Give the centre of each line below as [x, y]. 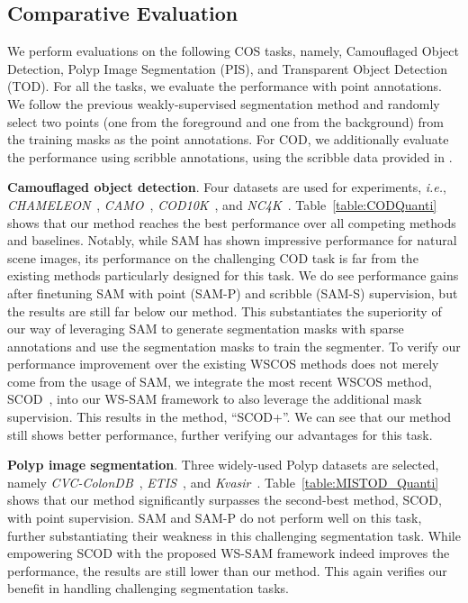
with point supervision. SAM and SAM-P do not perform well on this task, [215, 518]
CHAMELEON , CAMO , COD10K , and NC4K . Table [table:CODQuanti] [222, 204]
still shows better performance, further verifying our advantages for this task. [220, 434]
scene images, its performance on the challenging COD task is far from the [213, 257]
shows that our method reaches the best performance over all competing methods [232, 222]
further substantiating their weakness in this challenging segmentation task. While [234, 535]
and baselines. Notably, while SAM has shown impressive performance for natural [232, 240]
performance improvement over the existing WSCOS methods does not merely [223, 364]
